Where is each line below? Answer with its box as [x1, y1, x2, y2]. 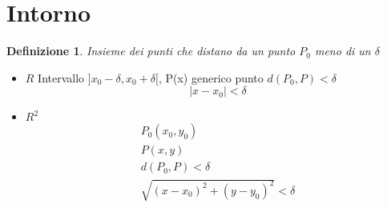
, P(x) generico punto [158, 69, 264, 86]
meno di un [314, 42, 371, 59]
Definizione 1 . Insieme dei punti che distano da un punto [6, 42, 296, 59]
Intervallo [38, 69, 85, 86]
